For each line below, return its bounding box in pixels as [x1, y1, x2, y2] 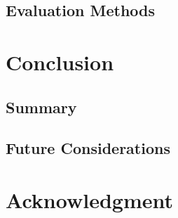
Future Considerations [6, 137, 170, 159]
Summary [6, 96, 77, 117]
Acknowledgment [6, 185, 173, 214]
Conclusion [6, 47, 114, 76]
